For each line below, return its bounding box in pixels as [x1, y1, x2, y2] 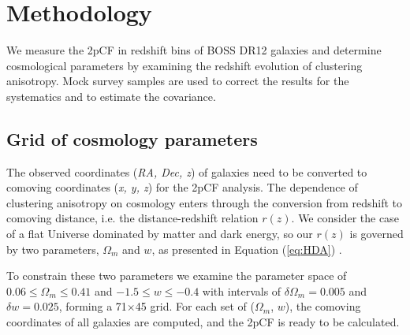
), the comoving [285, 298, 361, 315]
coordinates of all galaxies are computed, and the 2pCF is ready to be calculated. [6, 314, 400, 330]
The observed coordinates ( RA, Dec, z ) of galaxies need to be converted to [6, 163, 367, 180]
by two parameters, [6, 240, 99, 257]
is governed [349, 225, 404, 242]
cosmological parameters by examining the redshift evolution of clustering [6, 57, 363, 73]
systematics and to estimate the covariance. [6, 87, 216, 104]
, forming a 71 [58, 298, 127, 315]
